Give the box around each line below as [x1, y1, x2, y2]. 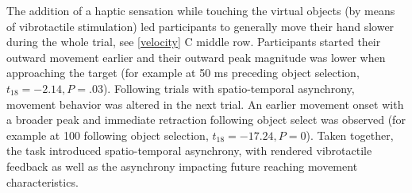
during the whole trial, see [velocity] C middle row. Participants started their [6, 33, 381, 50]
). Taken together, [306, 126, 394, 143]
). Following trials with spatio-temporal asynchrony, [102, 79, 355, 96]
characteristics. [6, 173, 79, 190]
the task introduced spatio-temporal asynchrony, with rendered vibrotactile [6, 142, 372, 159]
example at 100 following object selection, [6, 126, 209, 143]
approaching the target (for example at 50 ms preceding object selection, [6, 64, 360, 81]
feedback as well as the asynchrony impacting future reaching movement [6, 157, 358, 174]
